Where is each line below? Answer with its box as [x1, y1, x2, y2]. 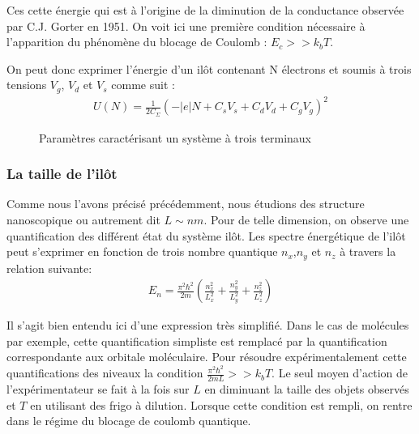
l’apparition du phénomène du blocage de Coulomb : [6, 33, 267, 50]
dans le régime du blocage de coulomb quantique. [6, 412, 251, 429]
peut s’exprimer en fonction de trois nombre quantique [6, 243, 278, 260]
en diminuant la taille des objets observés [204, 380, 409, 397]
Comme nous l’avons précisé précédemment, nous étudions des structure [6, 195, 365, 212]
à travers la [340, 243, 396, 260]
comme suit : [111, 76, 175, 93]
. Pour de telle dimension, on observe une [203, 211, 409, 228]
